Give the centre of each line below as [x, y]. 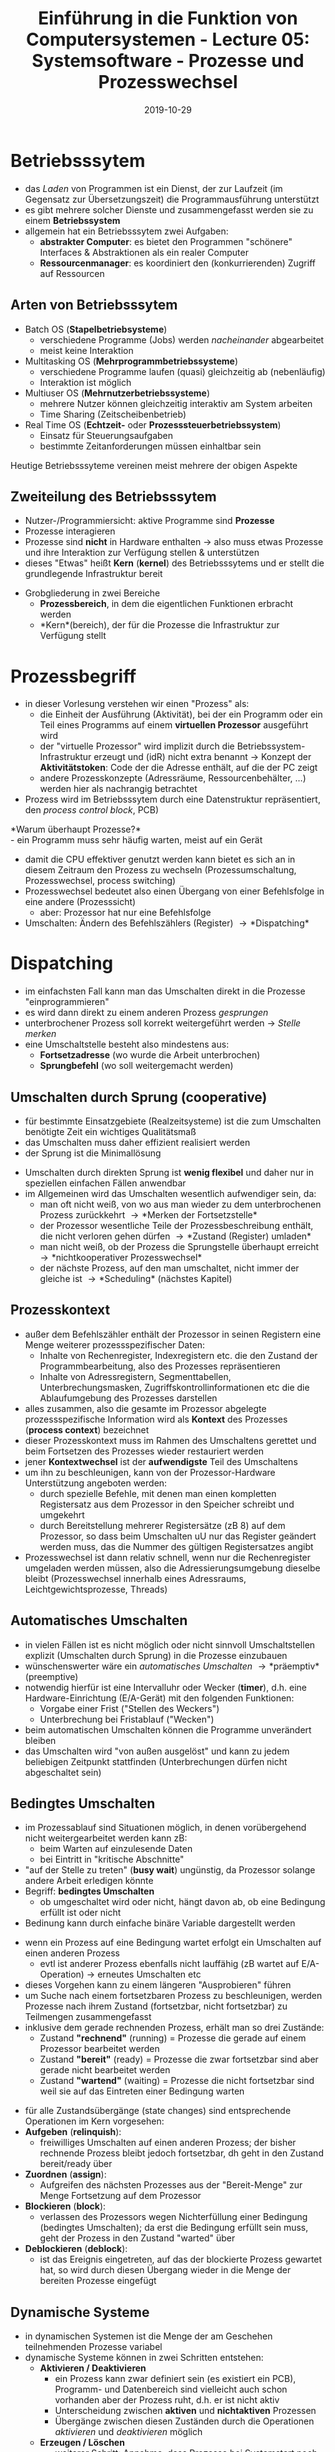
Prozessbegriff [73, 676]
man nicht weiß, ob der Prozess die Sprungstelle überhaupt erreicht [179, 1246]
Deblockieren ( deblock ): [76, 2249]
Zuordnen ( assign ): [65, 2174]
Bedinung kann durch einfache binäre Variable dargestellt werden [160, 1923]
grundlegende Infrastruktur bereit [93, 574]
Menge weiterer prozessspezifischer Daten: [115, 1344]
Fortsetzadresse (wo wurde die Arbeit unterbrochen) [150, 1055]
